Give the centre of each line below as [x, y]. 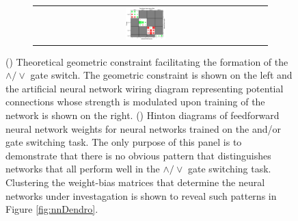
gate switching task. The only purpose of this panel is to [124, 142]
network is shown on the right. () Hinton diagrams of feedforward [143, 115]
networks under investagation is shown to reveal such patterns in [141, 195]
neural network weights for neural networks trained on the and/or [143, 128]
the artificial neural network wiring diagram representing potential [145, 88]
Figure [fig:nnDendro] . [52, 209]
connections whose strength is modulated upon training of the [135, 102]
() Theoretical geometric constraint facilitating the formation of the [147, 61]
